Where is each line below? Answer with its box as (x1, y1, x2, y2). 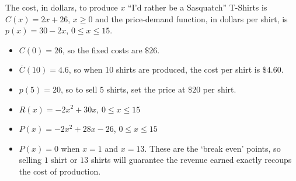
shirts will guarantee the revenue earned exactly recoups (90, 153, 292, 166)
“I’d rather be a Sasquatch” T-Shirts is (128, 1, 267, 13)
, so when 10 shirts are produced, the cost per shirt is (68, 63, 260, 76)
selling (19, 153, 41, 166)
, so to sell (60, 83, 97, 95)
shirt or (51, 153, 78, 166)
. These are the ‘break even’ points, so (144, 142, 281, 154)
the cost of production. (19, 165, 101, 177)
